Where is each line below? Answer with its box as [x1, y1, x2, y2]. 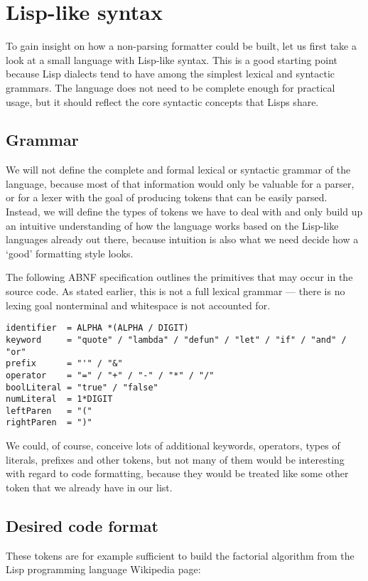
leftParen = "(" [6, 405, 92, 416]
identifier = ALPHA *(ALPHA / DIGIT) [6, 323, 189, 334]
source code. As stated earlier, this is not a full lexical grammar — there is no [6, 284, 345, 299]
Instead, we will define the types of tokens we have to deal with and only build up [6, 204, 363, 219]
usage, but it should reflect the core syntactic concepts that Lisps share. [6, 94, 319, 109]
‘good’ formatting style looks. [6, 245, 134, 260]
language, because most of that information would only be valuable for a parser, [6, 176, 355, 191]
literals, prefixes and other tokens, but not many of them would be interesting [6, 452, 345, 467]
